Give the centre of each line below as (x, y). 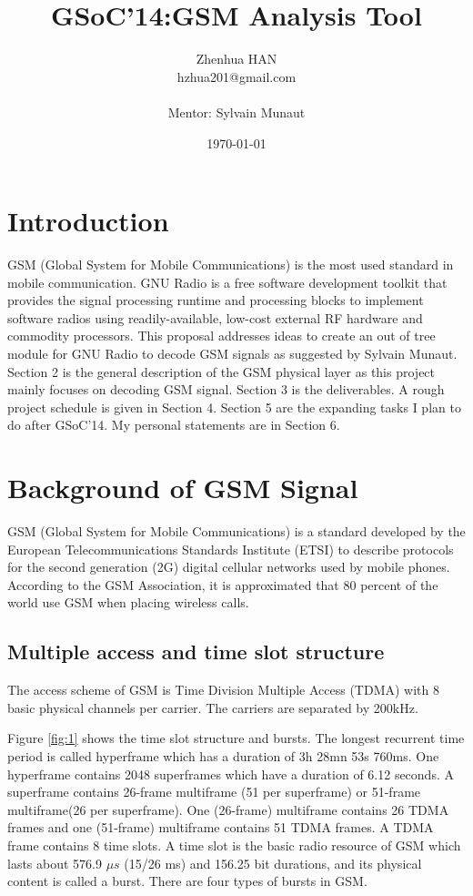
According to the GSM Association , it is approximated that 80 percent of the (223, 584)
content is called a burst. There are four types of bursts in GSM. (187, 881)
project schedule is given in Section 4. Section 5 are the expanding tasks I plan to (234, 407)
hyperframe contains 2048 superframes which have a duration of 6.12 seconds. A (231, 774)
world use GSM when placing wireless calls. (128, 602)
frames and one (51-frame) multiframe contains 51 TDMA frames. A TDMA (221, 827)
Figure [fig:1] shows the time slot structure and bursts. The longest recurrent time (236, 738)
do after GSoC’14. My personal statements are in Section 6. (174, 425)
